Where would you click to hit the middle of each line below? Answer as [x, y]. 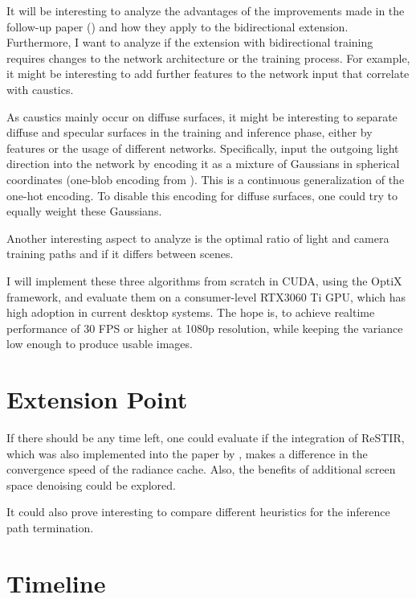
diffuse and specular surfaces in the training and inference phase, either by [190, 132]
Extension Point [97, 399]
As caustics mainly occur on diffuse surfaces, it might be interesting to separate [202, 116]
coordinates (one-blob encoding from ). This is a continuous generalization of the [206, 179]
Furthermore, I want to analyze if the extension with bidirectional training [190, 42]
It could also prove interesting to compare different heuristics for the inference [198, 512]
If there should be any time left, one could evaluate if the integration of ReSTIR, [206, 437]
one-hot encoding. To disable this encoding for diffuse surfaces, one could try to [202, 195]
